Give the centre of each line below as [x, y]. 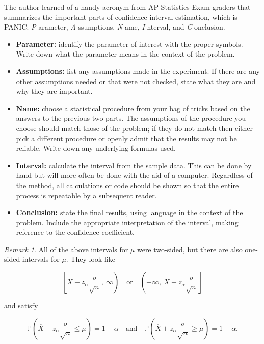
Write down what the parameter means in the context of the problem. [125, 54]
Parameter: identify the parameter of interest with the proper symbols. [129, 44]
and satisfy [21, 306]
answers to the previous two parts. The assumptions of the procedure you [131, 118]
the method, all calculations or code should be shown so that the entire [127, 185]
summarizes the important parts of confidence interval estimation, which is [121, 17]
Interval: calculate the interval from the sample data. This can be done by [134, 165]
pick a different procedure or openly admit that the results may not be [126, 138]
